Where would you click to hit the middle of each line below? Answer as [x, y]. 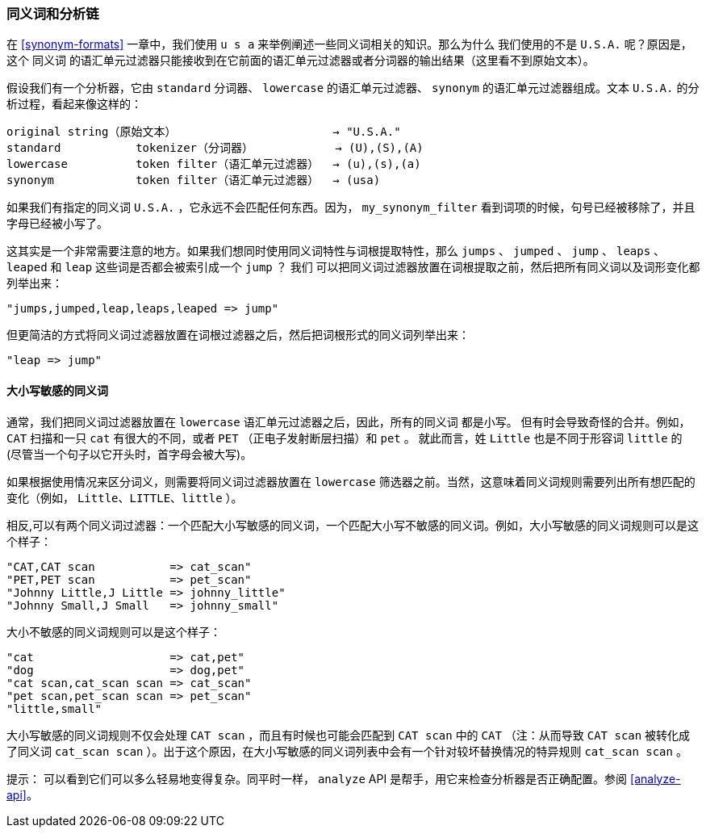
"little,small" [54, 708]
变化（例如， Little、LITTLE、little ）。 [125, 497]
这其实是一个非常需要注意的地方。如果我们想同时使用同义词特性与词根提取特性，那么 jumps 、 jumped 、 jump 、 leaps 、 [336, 251]
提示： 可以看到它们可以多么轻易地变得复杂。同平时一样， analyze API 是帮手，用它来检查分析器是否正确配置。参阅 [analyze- [344, 778]
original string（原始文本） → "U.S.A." [204, 132]
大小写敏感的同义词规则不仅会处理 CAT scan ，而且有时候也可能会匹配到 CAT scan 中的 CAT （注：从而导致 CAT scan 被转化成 [349, 735]
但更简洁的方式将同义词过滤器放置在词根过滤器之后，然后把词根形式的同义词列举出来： [238, 335]
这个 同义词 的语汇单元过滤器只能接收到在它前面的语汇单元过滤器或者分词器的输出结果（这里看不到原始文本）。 [301, 61]
